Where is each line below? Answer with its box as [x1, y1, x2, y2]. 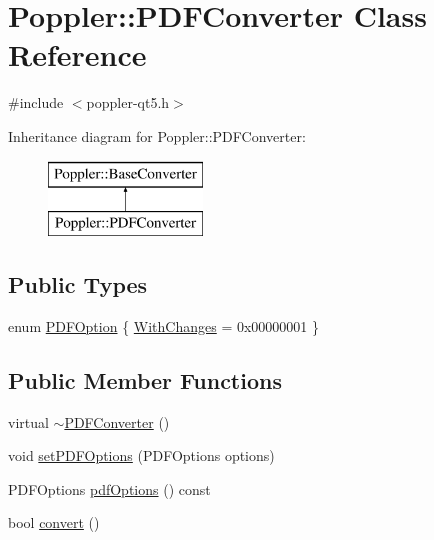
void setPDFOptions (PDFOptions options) [8, 445, 275, 466]
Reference [8, 34, 147, 75]
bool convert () [8, 512, 100, 533]
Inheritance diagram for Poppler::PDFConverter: [8, 125, 306, 146]
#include [8, 92, 64, 113]
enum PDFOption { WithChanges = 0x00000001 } [8, 315, 320, 336]
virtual [8, 411, 49, 432]
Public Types [8, 269, 148, 300]
